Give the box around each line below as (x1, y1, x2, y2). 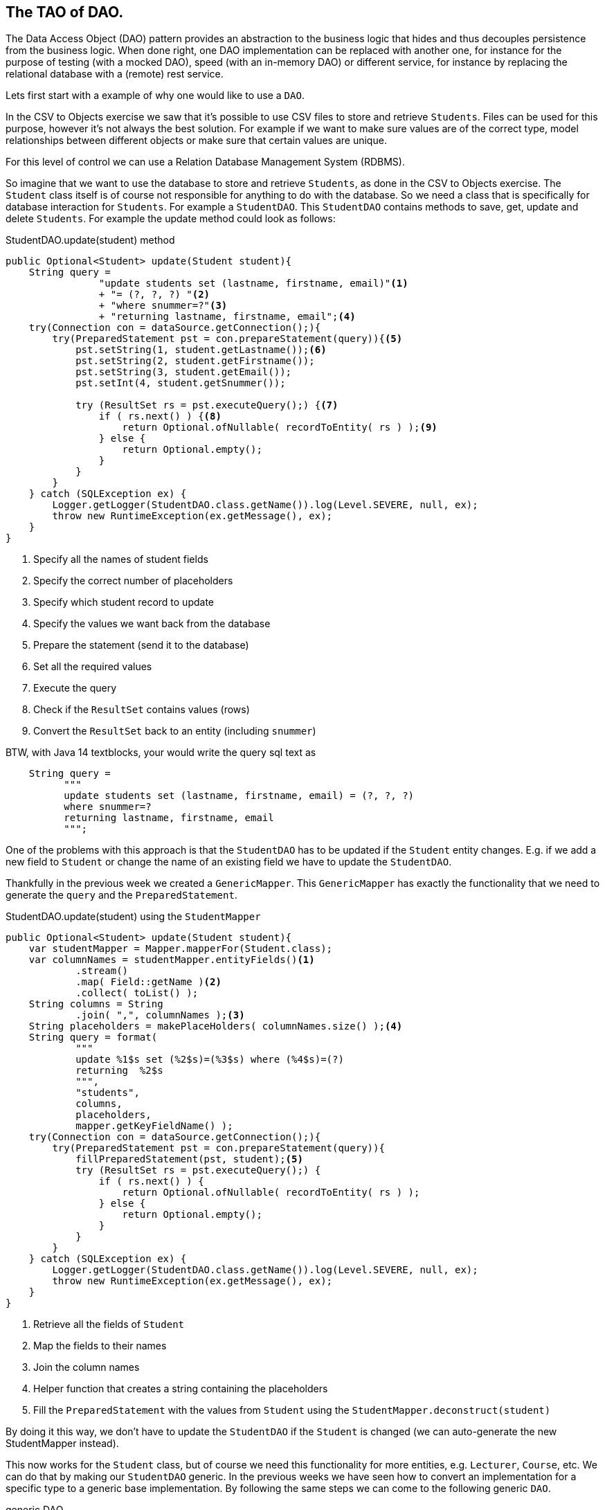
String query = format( (28, 1032, 158, 1043)
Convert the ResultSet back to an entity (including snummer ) (33, 725, 316, 737)
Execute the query (33, 682, 117, 694)
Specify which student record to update (33, 596, 215, 609)
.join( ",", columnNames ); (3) (75, 1009, 245, 1021)
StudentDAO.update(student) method (6, 234, 175, 246)
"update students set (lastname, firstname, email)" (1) (98, 278, 408, 289)
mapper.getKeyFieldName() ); (75, 1120, 233, 1132)
